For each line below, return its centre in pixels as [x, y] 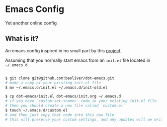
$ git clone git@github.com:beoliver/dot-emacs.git [60, 78]
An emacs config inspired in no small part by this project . [63, 50]
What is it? [22, 39]
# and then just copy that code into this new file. [61, 115]
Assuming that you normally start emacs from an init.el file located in [78, 60]
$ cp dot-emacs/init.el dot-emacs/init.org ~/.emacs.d [63, 96]
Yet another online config [31, 23]
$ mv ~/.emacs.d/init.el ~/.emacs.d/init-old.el [56, 87]
